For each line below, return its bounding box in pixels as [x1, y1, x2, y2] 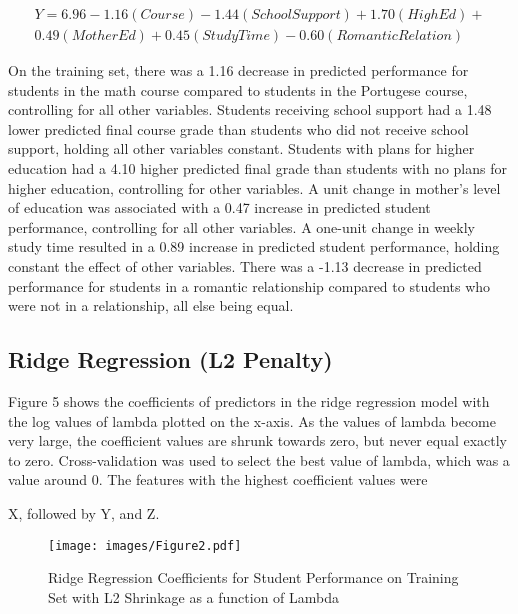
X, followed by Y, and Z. [8, 502, 160, 523]
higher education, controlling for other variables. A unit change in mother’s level [8, 177, 501, 198]
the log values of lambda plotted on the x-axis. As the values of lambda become [8, 410, 496, 431]
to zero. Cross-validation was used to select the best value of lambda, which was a [8, 449, 510, 470]
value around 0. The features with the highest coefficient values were [8, 469, 428, 490]
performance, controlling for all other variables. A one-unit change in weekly [8, 216, 475, 237]
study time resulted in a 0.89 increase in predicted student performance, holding [8, 236, 500, 257]
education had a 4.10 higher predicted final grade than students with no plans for [8, 158, 507, 179]
